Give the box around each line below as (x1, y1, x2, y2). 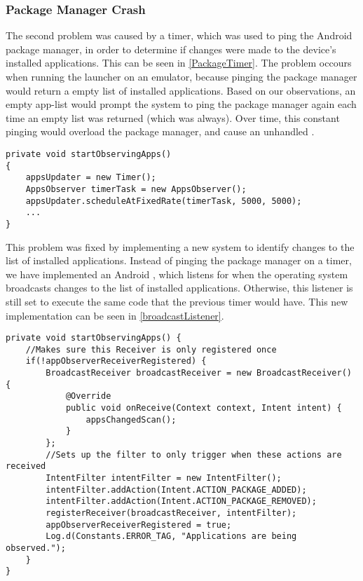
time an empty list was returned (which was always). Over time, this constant (6, 110, 340, 125)
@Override (65, 391, 111, 402)
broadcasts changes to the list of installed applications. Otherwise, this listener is (6, 280, 353, 295)
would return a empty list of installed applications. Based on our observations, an (6, 83, 356, 97)
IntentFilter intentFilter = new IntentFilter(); (46, 473, 282, 483)
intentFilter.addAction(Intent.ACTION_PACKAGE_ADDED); (46, 484, 307, 495)
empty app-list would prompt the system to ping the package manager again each (6, 97, 357, 111)
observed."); (6, 542, 66, 553)
